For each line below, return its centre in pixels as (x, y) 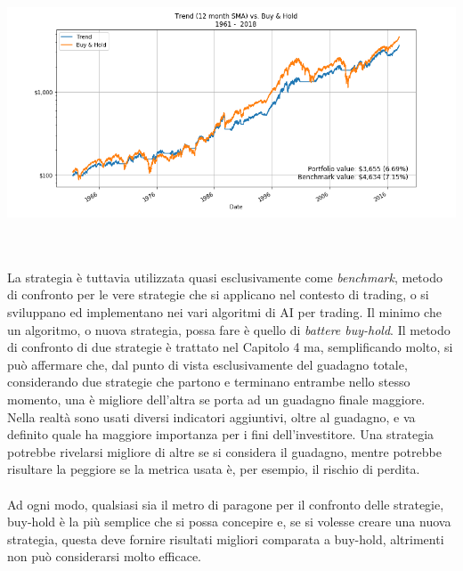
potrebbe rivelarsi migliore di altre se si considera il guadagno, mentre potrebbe (224, 451)
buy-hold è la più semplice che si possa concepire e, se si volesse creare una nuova (229, 522)
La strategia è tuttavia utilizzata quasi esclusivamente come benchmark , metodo (225, 277)
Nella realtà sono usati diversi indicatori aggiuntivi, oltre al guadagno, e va (211, 416)
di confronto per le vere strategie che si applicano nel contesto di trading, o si (218, 294)
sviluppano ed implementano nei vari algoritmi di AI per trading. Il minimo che (224, 312)
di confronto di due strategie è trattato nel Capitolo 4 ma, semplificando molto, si (230, 347)
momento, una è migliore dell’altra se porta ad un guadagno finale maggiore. (216, 399)
